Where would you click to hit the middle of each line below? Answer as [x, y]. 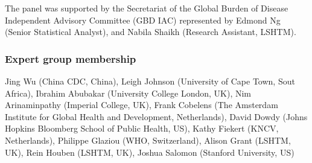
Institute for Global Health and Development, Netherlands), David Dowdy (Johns [156, 116]
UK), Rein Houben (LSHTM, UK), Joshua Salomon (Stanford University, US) [150, 152]
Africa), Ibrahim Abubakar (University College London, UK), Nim [128, 93]
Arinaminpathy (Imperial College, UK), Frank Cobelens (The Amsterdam [142, 105]
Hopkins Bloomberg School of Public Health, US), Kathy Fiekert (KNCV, [142, 128]
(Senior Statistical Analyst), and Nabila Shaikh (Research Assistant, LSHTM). [151, 32]
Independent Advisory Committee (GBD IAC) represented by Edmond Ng [143, 20]
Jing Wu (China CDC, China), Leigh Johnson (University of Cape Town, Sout [150, 81]
